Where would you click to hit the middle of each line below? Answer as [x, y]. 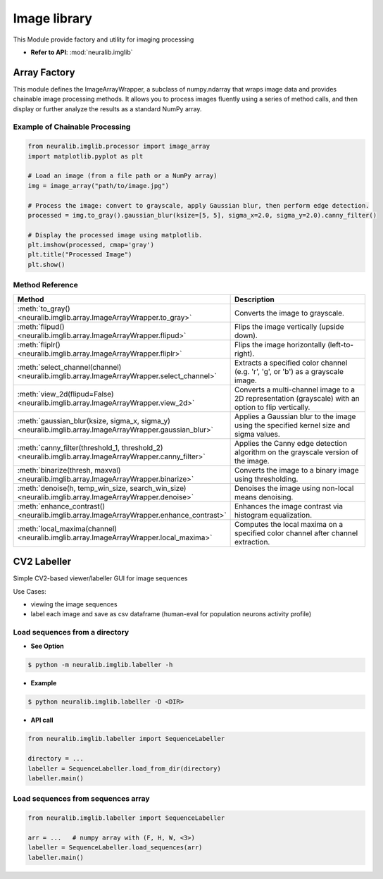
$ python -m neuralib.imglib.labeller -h [100, 665]
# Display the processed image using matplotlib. [115, 235]
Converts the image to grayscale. [290, 313]
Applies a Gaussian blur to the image [295, 416]
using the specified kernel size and [293, 425]
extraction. [252, 542]
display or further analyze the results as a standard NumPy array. [107, 108]
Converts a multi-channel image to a [295, 389]
